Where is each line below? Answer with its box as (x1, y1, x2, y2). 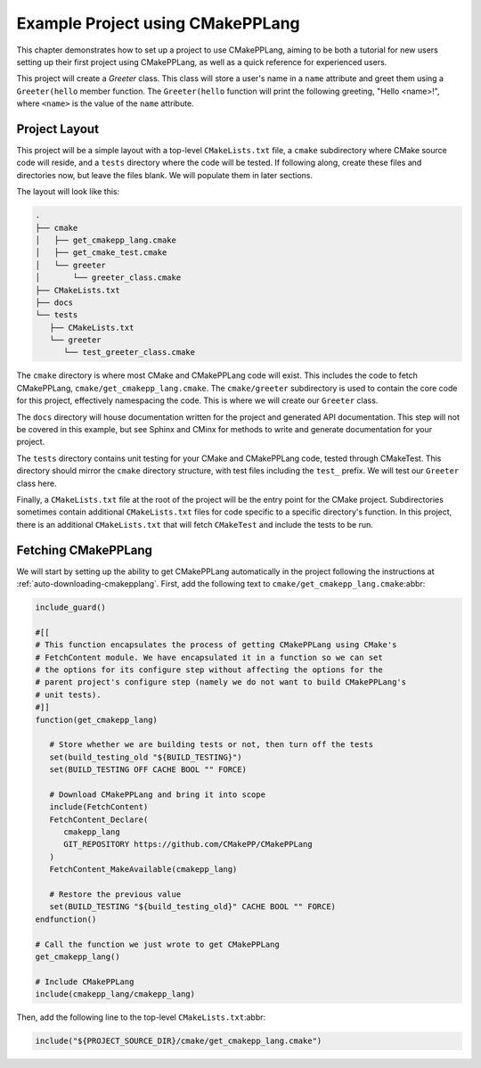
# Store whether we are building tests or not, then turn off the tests (49, 740, 374, 750)
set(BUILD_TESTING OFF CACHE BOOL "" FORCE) (49, 765, 247, 775)
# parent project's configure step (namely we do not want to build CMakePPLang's (35, 678, 407, 687)
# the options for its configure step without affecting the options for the (35, 664, 383, 675)
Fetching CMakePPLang (16, 542, 153, 557)
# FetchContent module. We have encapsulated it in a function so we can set (35, 652, 383, 662)
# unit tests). (35, 689, 102, 700)
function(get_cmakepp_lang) (35, 714, 158, 725)
